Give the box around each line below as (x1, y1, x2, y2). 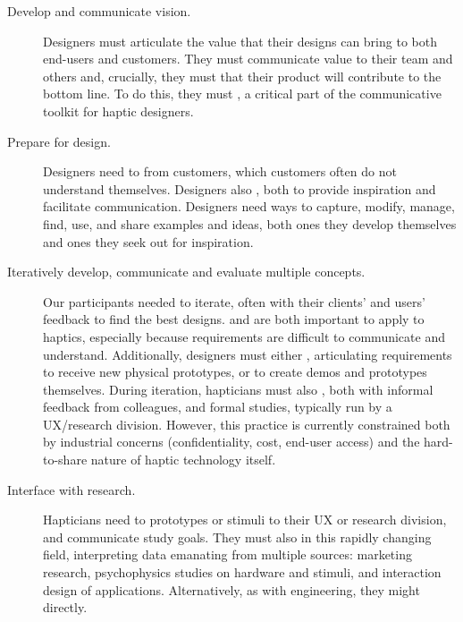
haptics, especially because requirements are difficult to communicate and (43, 327, 445, 345)
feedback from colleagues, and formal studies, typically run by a (43, 397, 392, 416)
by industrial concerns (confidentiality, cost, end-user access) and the (43, 432, 420, 451)
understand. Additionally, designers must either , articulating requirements (43, 345, 452, 363)
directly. (43, 598, 88, 617)
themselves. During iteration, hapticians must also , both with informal (43, 379, 434, 398)
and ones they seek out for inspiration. (43, 232, 254, 251)
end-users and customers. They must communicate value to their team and (43, 49, 453, 68)
